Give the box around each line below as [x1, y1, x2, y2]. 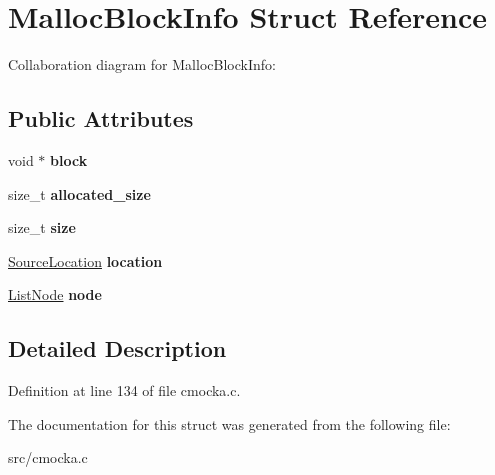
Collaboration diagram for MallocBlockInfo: [8, 54, 276, 75]
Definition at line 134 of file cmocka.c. [8, 380, 241, 401]
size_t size [8, 217, 76, 238]
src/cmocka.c [8, 447, 88, 468]
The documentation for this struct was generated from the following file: [8, 413, 451, 434]
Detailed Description [8, 333, 227, 364]
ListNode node [8, 284, 102, 305]
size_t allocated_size [8, 183, 151, 204]
